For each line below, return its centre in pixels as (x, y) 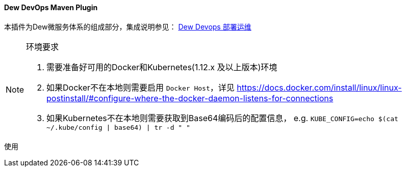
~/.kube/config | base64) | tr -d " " (118, 127)
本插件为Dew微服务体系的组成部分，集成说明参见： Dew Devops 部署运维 (128, 26)
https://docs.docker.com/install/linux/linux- (319, 87)
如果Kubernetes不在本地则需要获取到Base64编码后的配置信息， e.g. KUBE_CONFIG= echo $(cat (222, 118)
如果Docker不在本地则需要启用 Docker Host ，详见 (141, 87)
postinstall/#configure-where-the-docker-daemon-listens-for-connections (190, 98)
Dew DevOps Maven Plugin (51, 7)
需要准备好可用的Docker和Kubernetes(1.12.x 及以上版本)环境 (162, 67)
